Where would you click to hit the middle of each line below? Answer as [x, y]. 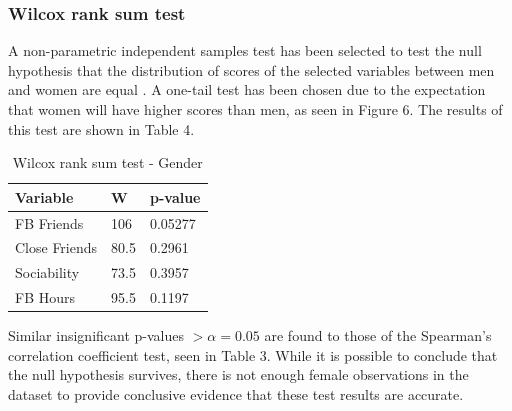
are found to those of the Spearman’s [378, 335]
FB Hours [45, 297]
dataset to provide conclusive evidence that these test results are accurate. [236, 394]
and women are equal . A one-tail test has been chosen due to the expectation [247, 89]
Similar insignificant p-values [96, 335]
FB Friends [49, 222]
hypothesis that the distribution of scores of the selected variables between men [251, 69]
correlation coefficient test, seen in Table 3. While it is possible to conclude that [253, 354]
